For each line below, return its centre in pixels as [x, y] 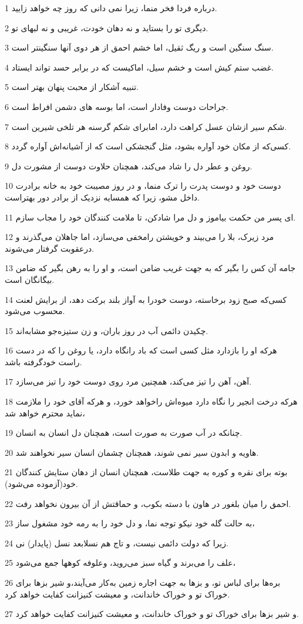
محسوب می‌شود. [35, 311]
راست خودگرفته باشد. [43, 361]
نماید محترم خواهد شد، [45, 413]
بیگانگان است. [30, 279]
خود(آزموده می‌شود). [41, 484]
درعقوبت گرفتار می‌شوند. [50, 248]
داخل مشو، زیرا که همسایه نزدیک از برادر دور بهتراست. [102, 197]
